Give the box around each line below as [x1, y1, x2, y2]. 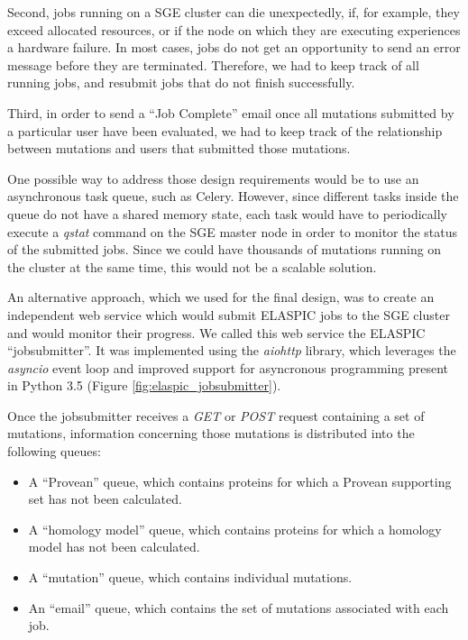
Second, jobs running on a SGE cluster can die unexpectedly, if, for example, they [7, 3, 460, 21]
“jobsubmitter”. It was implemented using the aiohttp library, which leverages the [7, 341, 456, 360]
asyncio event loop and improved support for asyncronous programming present [7, 358, 449, 377]
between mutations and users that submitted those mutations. [7, 139, 351, 158]
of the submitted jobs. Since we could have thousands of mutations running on [7, 240, 442, 259]
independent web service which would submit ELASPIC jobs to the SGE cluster [7, 305, 450, 324]
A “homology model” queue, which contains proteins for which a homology [28, 519, 442, 538]
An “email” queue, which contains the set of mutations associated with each [28, 598, 449, 617]
